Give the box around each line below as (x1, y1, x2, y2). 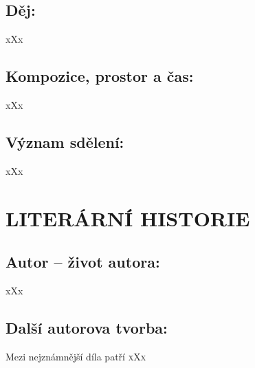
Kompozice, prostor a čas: (5, 65, 194, 87)
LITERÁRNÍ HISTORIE (5, 204, 250, 232)
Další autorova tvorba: (5, 316, 168, 338)
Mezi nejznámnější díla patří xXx (5, 349, 146, 363)
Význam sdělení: (5, 131, 124, 152)
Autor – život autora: (5, 251, 160, 272)
